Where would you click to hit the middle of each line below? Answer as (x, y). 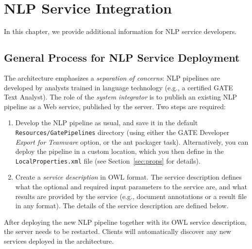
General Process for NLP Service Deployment (122, 58)
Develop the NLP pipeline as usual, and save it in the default (107, 123)
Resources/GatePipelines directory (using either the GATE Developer (122, 132)
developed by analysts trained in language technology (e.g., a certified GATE (118, 87)
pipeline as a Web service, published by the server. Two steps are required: (115, 106)
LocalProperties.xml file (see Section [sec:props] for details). (108, 160)
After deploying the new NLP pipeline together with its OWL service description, (125, 222)
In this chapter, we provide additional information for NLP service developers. (120, 31)
